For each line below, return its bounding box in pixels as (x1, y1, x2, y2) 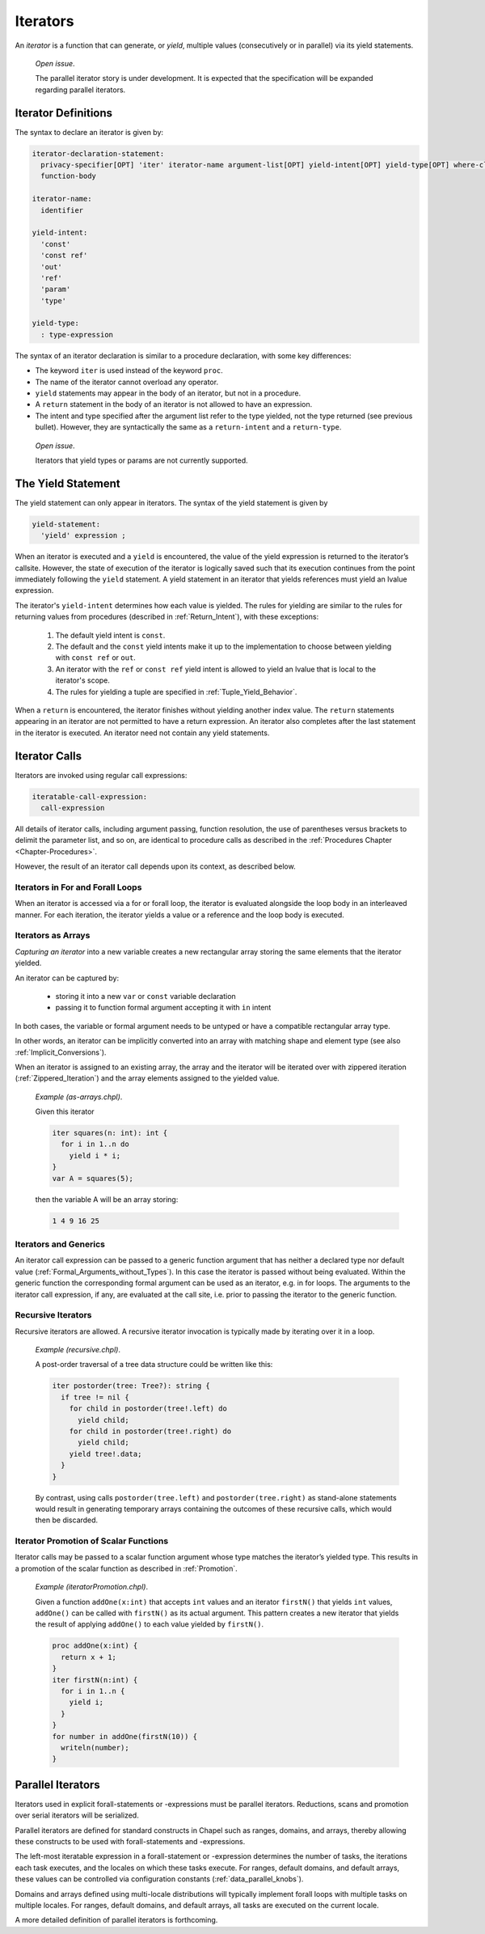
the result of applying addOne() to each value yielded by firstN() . (35, 1619, 264, 1629)
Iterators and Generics (15, 1238, 105, 1250)
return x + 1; (61, 1653, 117, 1661)
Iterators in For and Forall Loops (15, 882, 142, 893)
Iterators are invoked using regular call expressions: (15, 770, 188, 780)
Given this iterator (35, 1107, 95, 1116)
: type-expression (40, 330, 113, 339)
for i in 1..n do (61, 1140, 129, 1149)
